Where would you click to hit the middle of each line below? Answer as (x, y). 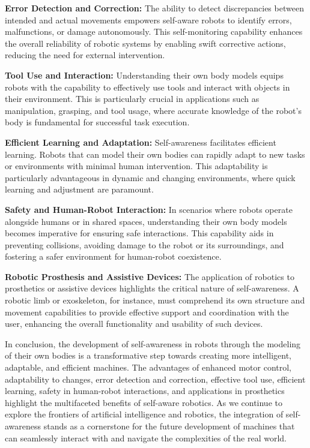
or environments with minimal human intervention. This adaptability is (136, 166)
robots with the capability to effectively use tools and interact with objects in (147, 87)
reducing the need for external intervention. (85, 55)
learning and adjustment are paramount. (79, 189)
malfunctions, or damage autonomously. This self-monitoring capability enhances (154, 31)
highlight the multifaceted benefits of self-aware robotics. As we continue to (144, 402)
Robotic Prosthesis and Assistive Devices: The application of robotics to (150, 276)
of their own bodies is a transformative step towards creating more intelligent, (148, 355)
